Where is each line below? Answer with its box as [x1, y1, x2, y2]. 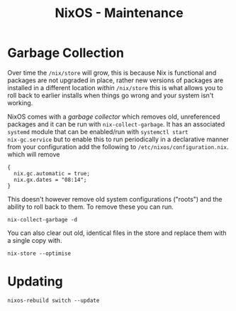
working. [7, 98, 33, 107]
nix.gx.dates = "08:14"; [13, 176, 87, 183]
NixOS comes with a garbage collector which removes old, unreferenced [7, 112, 220, 121]
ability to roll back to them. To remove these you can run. [7, 202, 174, 211]
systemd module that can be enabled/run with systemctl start [7, 127, 189, 136]
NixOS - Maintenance [55, 5, 184, 21]
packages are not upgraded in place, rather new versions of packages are [7, 76, 224, 84]
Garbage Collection [7, 45, 124, 61]
